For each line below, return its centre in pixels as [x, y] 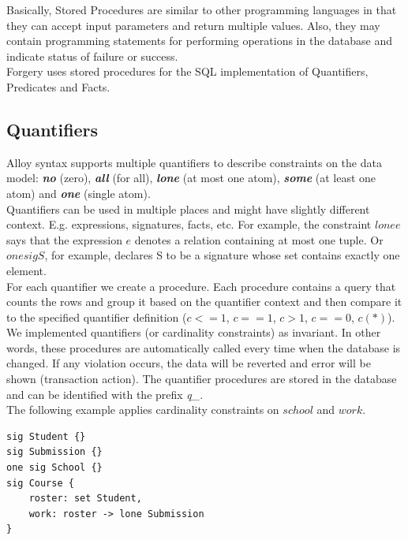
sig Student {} [46, 436]
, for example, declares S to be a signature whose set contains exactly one [222, 255]
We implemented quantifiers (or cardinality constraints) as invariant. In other [194, 332]
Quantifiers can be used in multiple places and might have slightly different [188, 209]
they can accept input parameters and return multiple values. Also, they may [193, 25]
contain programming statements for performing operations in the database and [200, 41]
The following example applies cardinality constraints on [143, 410]
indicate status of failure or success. [92, 56]
